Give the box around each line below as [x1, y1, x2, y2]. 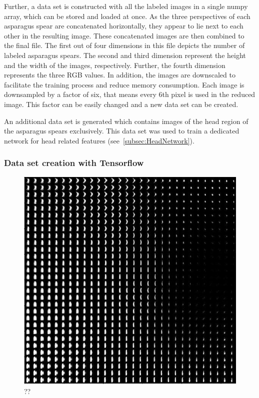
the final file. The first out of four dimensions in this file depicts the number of [4, 40, 245, 50]
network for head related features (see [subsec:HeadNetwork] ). [4, 135, 194, 145]
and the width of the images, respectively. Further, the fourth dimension [4, 59, 225, 70]
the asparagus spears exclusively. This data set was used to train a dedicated [4, 125, 239, 136]
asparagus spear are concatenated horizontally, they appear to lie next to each [4, 20, 243, 31]
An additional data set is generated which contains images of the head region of [4, 115, 248, 126]
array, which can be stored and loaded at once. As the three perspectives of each [4, 10, 250, 21]
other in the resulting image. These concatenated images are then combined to [4, 30, 244, 40]
